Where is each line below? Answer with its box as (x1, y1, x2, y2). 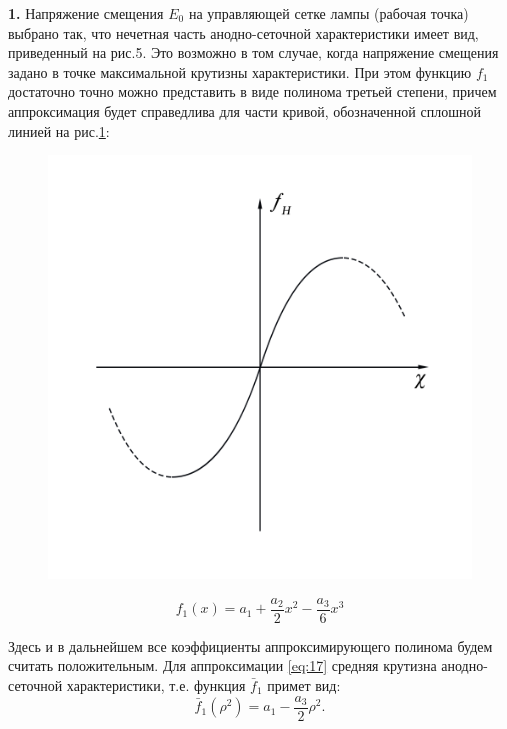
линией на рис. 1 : (8, 120, 110, 141)
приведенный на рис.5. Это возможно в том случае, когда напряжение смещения (8, 42, 499, 63)
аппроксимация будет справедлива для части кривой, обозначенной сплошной (8, 100, 481, 121)
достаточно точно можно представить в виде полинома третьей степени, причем (8, 81, 497, 102)
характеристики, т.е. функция (66, 675, 246, 695)
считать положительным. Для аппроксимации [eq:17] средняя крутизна (8, 655, 437, 676)
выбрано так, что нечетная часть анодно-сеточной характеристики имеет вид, (8, 22, 479, 43)
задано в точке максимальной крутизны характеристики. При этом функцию (8, 61, 472, 82)
